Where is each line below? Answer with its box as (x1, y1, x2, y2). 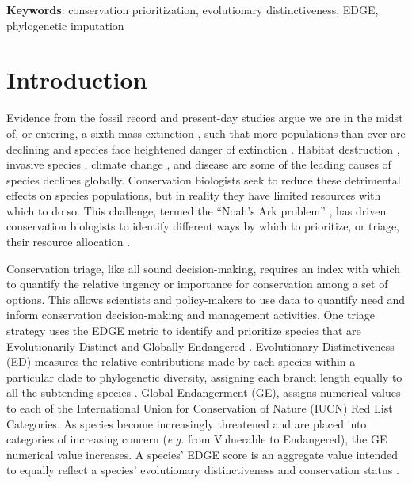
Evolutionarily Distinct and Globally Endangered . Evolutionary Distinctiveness (6, 337, 395, 354)
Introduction (6, 63, 147, 96)
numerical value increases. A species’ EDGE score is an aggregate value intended (6, 446, 398, 462)
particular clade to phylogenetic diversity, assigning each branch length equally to (6, 368, 402, 385)
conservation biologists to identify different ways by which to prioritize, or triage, (6, 218, 399, 234)
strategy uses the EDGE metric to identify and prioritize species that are (6, 322, 361, 339)
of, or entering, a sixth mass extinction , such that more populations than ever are (6, 124, 406, 141)
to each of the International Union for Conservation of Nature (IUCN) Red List (6, 400, 393, 416)
